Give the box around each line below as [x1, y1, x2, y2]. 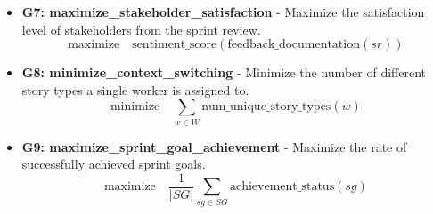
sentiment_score [132, 38, 217, 52]
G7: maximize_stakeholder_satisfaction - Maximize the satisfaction [21, 3, 425, 20]
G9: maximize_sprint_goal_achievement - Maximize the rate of [21, 137, 407, 155]
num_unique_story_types [201, 100, 331, 114]
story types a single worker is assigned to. [21, 80, 249, 99]
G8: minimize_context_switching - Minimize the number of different [21, 63, 426, 82]
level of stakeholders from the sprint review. [21, 20, 261, 38]
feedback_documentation [227, 38, 360, 52]
